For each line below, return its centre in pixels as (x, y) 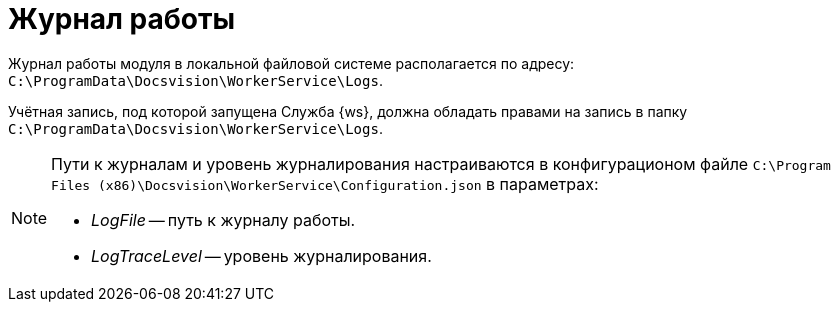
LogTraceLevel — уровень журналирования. (261, 255)
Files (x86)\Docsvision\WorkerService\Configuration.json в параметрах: (325, 183)
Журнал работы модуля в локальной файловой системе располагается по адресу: (291, 63)
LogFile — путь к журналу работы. (223, 219)
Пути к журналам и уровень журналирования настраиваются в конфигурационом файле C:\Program (441, 163)
